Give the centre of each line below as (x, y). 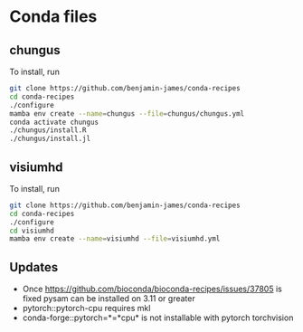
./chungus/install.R (48, 130)
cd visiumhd (32, 231)
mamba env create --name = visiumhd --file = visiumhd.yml (115, 239)
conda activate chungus (54, 122)
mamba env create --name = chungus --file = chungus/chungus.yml (127, 114)
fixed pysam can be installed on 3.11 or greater (109, 299)
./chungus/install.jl (50, 139)
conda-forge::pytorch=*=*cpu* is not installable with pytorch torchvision (158, 318)
